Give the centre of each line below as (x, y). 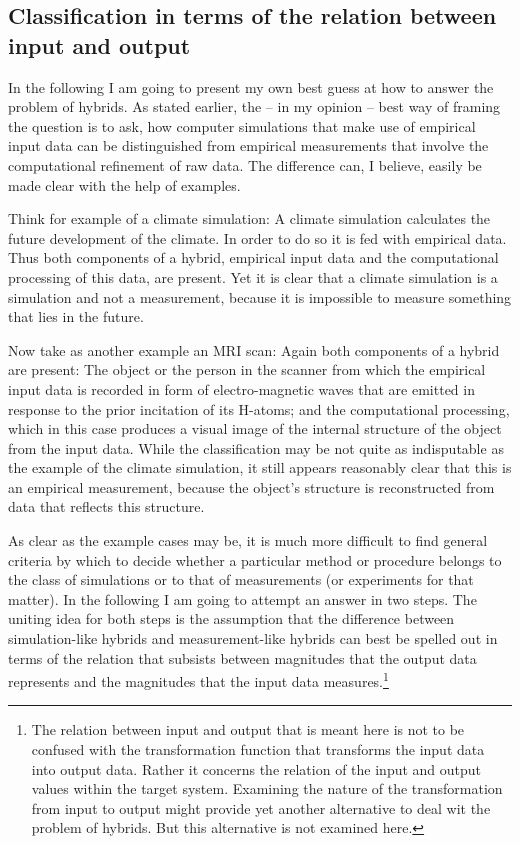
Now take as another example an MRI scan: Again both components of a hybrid (254, 349)
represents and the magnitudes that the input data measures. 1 (198, 679)
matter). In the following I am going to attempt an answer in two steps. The (242, 598)
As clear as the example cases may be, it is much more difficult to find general (248, 540)
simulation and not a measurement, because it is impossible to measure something (260, 296)
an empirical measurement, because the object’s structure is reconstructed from (251, 486)
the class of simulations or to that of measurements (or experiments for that (241, 579)
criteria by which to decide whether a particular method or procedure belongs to (255, 559)
